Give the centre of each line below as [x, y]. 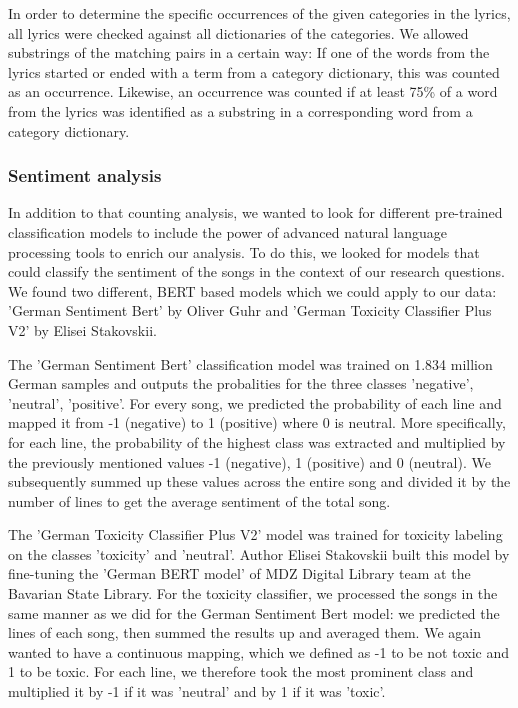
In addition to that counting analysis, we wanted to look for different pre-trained [255, 212]
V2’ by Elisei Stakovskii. [82, 329]
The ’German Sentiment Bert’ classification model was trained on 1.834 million [250, 363]
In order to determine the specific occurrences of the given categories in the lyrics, [259, 13]
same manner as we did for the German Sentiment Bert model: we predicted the [254, 612]
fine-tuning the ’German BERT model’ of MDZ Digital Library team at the [239, 573]
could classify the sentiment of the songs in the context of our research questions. [256, 271]
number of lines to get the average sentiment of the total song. [199, 500]
